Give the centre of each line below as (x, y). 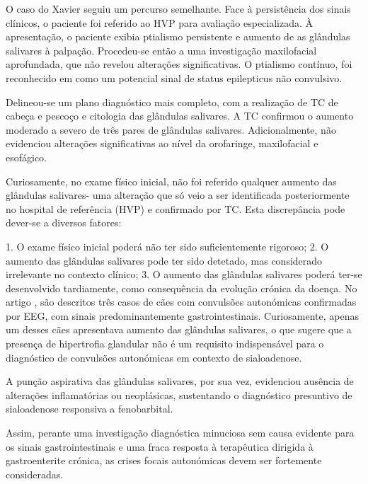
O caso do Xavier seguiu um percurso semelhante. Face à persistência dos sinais (178, 8)
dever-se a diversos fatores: (64, 223)
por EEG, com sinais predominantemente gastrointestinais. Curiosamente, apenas (182, 315)
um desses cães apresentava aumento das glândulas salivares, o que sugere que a (179, 329)
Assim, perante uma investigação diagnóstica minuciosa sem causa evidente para (180, 433)
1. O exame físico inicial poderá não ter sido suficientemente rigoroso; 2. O (167, 246)
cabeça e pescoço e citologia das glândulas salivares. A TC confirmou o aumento (180, 116)
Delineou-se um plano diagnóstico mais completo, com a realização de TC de (172, 102)
